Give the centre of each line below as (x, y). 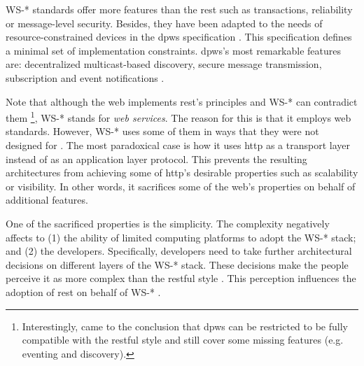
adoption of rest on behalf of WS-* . (83, 291)
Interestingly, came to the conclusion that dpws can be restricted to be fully (185, 326)
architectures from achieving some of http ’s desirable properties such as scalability (182, 173)
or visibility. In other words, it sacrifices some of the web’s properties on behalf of (181, 186)
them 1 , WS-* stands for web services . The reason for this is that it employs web (178, 117)
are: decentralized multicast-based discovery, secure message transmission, (164, 64)
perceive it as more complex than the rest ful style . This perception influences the (181, 278)
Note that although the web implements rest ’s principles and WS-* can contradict (182, 101)
